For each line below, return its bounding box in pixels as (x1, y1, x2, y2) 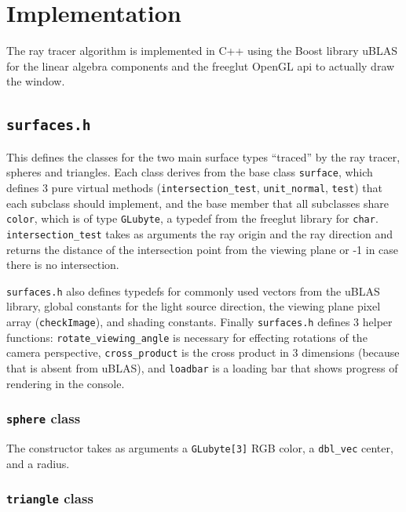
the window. (6, 73, 65, 89)
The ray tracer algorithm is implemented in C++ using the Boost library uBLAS (6, 42, 398, 59)
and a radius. (6, 455, 70, 471)
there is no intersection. (6, 256, 119, 273)
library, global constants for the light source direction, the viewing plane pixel (6, 298, 381, 314)
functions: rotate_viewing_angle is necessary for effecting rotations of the (6, 329, 368, 345)
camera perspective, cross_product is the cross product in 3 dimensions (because (6, 344, 400, 361)
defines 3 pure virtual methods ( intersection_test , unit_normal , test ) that (6, 179, 383, 195)
